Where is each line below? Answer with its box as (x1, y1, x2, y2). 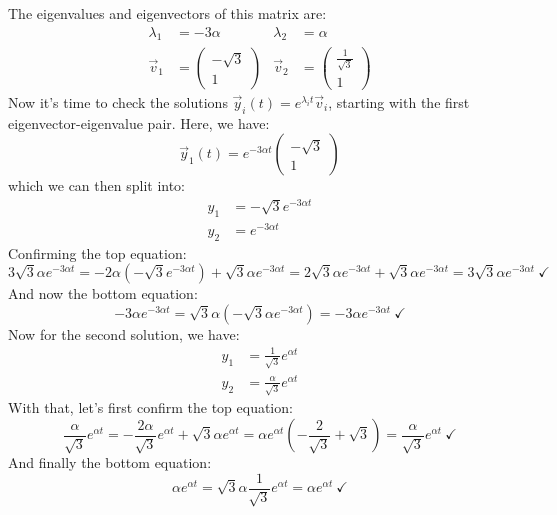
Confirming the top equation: (8, 242, 187, 263)
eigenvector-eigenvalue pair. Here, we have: (8, 112, 270, 133)
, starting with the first (328, 91, 470, 112)
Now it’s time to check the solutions (8, 91, 228, 112)
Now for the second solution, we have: (8, 323, 240, 344)
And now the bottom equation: (8, 283, 198, 304)
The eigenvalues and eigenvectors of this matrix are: (8, 3, 327, 23)
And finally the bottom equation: (8, 452, 212, 473)
